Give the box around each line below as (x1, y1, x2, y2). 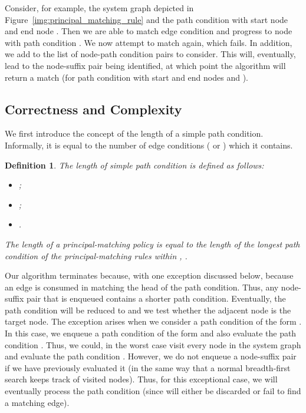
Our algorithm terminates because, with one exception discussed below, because (5, 269, 294, 282)
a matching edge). (5, 396, 70, 408)
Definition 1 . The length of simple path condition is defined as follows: (5, 158, 264, 171)
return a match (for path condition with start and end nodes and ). (5, 71, 248, 83)
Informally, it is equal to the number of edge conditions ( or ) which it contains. (5, 138, 293, 151)
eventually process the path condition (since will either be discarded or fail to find (5, 385, 301, 397)
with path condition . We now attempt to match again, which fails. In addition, (5, 36, 292, 48)
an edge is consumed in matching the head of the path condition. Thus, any (5, 280, 279, 293)
